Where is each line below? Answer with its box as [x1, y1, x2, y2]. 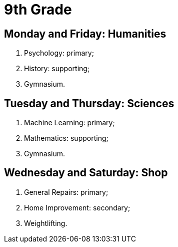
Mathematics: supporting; [24, 134, 108, 143]
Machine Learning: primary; [24, 118, 115, 127]
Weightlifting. [24, 218, 67, 227]
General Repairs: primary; [24, 187, 108, 196]
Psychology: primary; [24, 49, 94, 58]
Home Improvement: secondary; [24, 203, 130, 212]
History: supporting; [24, 64, 90, 73]
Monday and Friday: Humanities [4, 27, 166, 40]
